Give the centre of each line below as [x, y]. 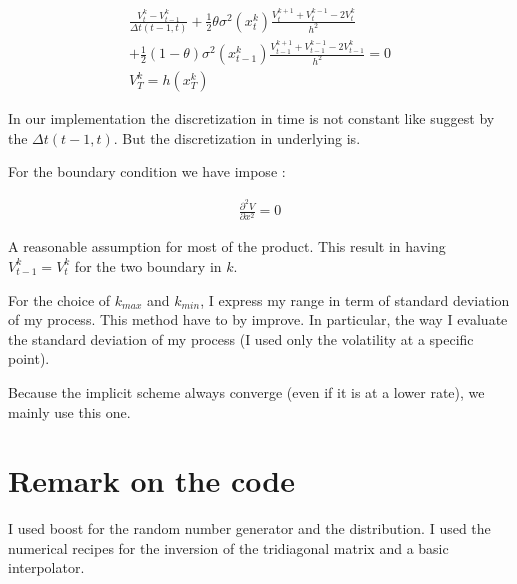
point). [29, 358]
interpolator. [46, 567]
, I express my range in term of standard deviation [355, 299]
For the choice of [59, 299]
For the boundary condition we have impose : [147, 171]
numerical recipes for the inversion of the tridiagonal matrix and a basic [228, 547]
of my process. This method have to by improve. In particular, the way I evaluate [258, 319]
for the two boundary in [148, 265]
